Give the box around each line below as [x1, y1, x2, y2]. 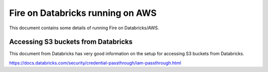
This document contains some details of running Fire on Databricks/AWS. [9, 25, 159, 31]
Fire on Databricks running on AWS [9, 7, 157, 18]
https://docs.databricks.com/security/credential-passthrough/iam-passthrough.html [9, 60, 181, 66]
